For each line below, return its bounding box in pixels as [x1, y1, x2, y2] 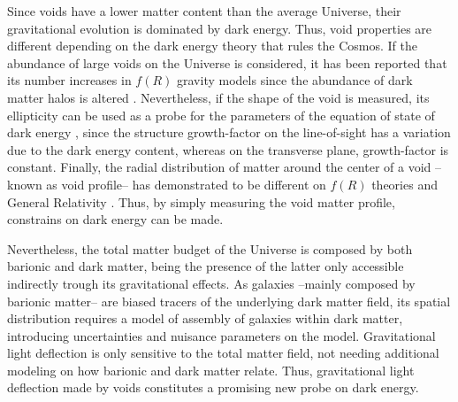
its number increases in [7, 71, 132, 89]
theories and [371, 174, 438, 193]
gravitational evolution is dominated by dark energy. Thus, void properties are [7, 19, 432, 37]
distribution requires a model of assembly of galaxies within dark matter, [7, 309, 403, 328]
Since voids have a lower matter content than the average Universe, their [7, 2, 401, 19]
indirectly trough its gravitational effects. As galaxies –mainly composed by [7, 274, 416, 292]
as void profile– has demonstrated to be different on [46, 174, 326, 193]
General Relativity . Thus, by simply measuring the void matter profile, [7, 192, 395, 211]
